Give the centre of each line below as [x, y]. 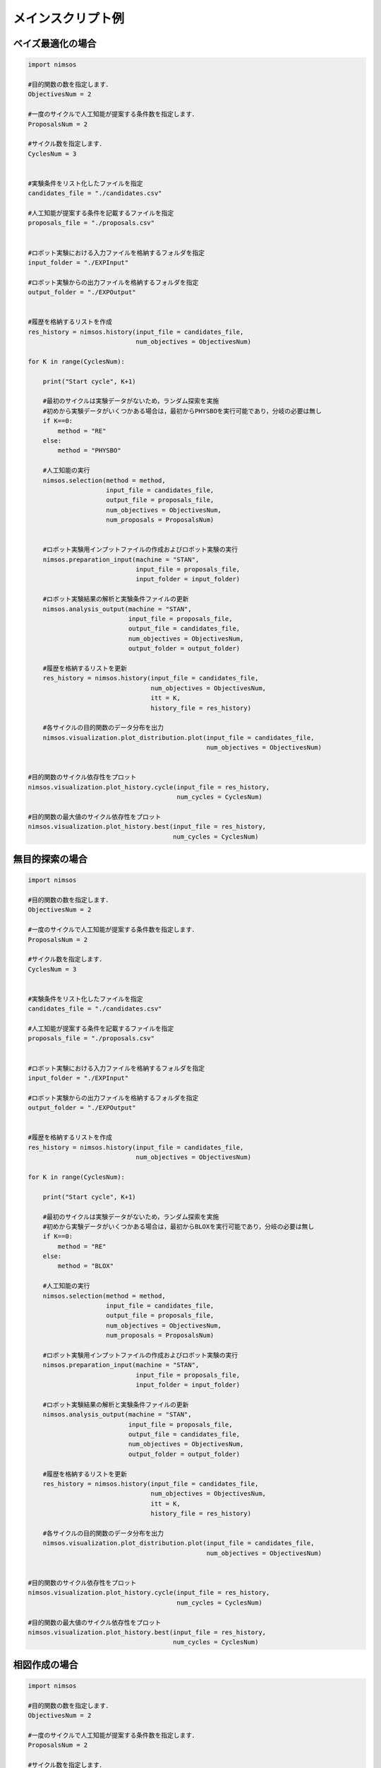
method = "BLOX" [86, 1266]
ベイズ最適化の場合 [55, 43]
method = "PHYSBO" [89, 450]
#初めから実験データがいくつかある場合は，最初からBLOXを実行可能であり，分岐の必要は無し [179, 1226]
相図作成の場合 [46, 1664]
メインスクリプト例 [69, 18]
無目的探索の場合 [50, 859]
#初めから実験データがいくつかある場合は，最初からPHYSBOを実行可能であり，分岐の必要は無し [182, 411]
